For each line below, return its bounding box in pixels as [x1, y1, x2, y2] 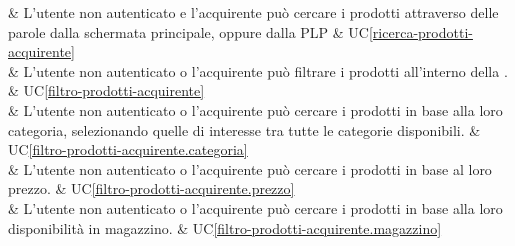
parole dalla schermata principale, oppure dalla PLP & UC [8, 21, 369, 42]
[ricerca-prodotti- [368, 21, 473, 42]
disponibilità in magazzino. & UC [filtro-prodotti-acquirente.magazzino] [8, 217, 442, 238]
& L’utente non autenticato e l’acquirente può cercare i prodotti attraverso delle [8, 2, 499, 22]
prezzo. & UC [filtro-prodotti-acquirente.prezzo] [8, 178, 295, 199]
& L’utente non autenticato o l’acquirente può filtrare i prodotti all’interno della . [8, 60, 508, 81]
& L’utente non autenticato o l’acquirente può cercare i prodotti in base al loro [8, 158, 492, 179]
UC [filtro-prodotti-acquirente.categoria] [8, 139, 248, 160]
